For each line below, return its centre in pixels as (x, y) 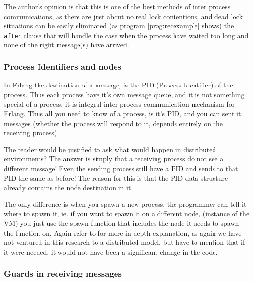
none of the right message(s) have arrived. (67, 45)
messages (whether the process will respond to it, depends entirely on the (114, 123)
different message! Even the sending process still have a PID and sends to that (121, 168)
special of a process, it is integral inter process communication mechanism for (119, 104)
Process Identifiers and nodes (63, 66)
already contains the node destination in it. (68, 187)
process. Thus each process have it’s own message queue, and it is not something (124, 94)
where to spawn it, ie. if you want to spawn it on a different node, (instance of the (127, 213)
